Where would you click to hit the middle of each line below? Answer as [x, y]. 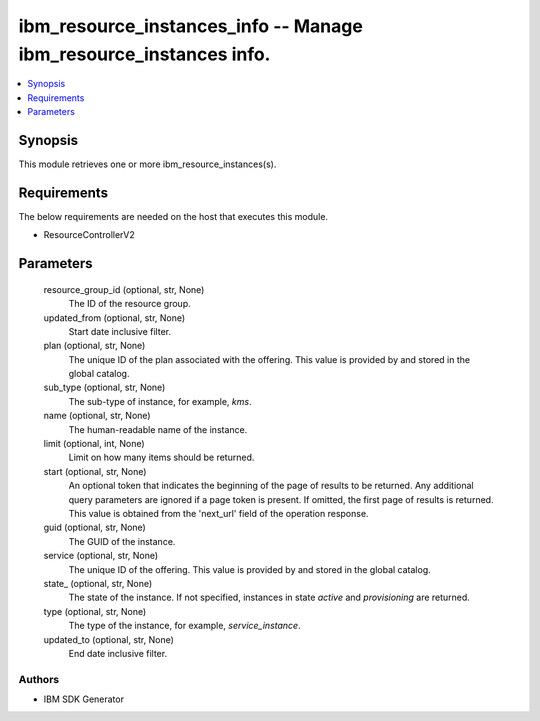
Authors [39, 679]
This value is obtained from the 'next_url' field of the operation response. [218, 513]
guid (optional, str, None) [95, 527]
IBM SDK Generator [84, 699]
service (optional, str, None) [101, 556]
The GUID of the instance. [122, 541]
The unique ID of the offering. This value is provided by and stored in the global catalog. [250, 569]
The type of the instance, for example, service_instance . [184, 626]
